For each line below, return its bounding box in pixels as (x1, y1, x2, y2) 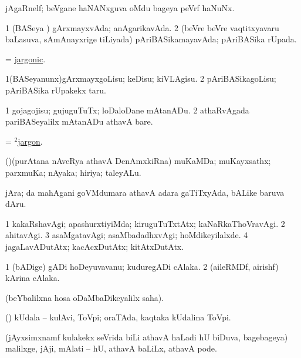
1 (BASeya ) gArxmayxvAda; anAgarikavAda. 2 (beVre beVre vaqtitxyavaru (5, 21, 279, 34)
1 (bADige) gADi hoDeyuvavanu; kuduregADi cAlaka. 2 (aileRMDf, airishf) (5, 260, 279, 272)
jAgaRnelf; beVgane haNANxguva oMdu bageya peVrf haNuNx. (5, 2, 235, 14)
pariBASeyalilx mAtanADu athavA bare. (5, 115, 153, 128)
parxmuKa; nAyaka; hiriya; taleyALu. (5, 166, 141, 178)
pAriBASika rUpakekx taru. (5, 83, 106, 96)
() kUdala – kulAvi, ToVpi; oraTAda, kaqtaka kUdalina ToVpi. (5, 311, 231, 323)
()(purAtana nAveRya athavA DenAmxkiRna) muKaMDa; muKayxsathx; (5, 155, 271, 167)
